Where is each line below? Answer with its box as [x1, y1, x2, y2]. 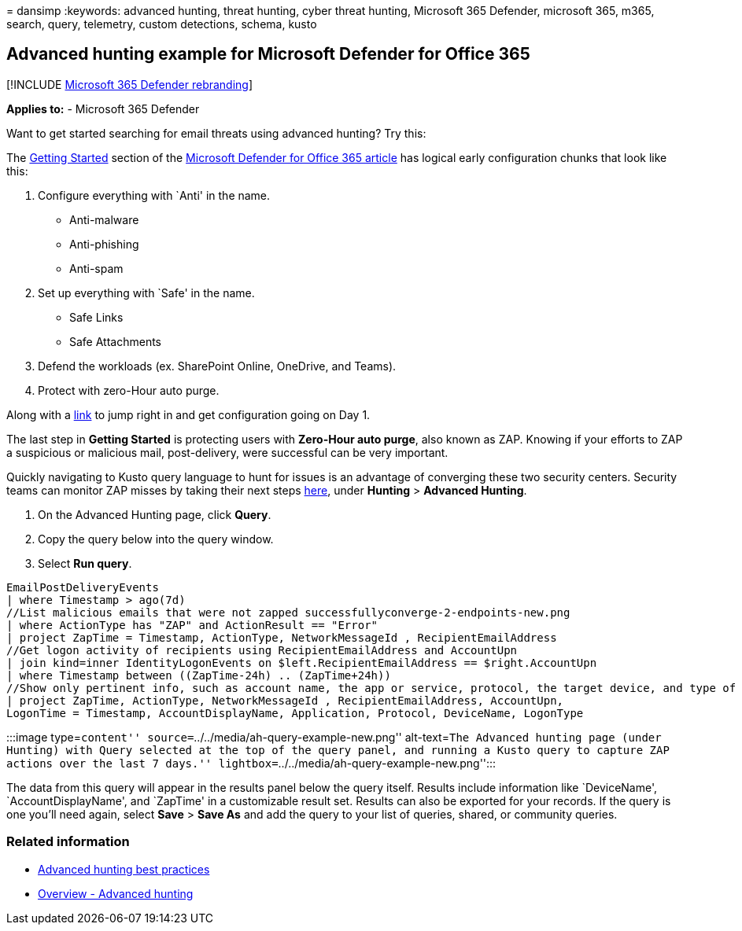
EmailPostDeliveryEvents [6, 580, 159, 594]
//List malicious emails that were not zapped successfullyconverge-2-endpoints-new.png [6, 605, 570, 619]
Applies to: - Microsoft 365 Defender [6, 101, 200, 116]
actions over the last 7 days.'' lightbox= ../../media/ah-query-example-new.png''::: [6, 756, 497, 770]
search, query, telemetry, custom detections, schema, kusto [6, 17, 317, 31]
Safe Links [69, 310, 124, 324]
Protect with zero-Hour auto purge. [38, 383, 220, 397]
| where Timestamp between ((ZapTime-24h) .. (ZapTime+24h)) [6, 668, 391, 682]
